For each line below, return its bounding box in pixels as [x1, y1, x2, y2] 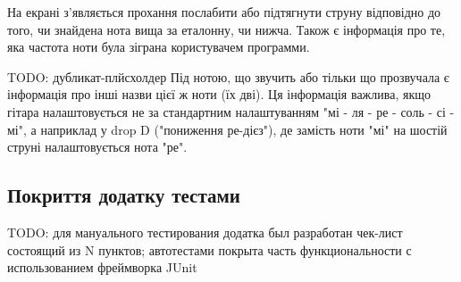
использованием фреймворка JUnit [7, 258, 197, 277]
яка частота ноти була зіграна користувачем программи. [7, 37, 310, 56]
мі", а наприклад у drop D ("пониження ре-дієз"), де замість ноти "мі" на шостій [7, 120, 448, 138]
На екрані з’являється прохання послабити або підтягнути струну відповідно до [7, 3, 441, 21]
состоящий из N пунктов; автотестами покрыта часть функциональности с [7, 240, 412, 259]
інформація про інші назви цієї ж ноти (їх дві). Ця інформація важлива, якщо [7, 85, 431, 104]
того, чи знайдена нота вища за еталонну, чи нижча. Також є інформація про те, [7, 20, 446, 38]
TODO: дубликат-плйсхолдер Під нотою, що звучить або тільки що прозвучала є [7, 67, 449, 86]
